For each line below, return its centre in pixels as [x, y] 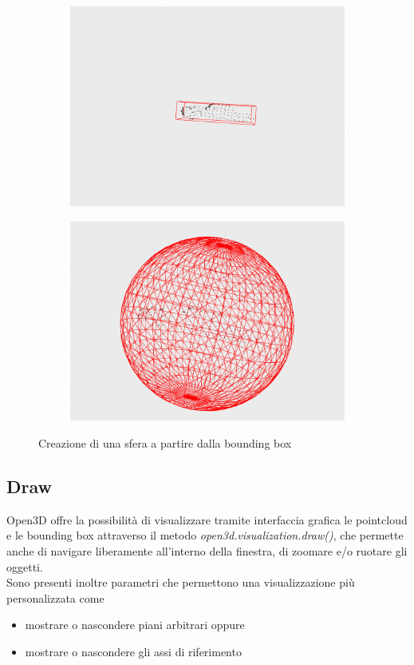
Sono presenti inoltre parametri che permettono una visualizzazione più [181, 582]
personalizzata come [55, 597]
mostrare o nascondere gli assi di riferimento [133, 651]
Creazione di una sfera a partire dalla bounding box [165, 443]
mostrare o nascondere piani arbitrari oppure [135, 625]
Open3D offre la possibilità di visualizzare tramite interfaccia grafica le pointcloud [207, 519]
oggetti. [25, 566]
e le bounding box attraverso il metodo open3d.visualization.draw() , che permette [205, 535]
